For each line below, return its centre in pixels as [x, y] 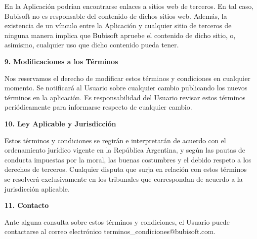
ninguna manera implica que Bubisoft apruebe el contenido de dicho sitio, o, [120, 35]
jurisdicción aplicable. [37, 188]
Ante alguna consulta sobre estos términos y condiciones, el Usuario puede [117, 221]
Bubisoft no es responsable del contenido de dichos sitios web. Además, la [116, 16]
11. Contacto [27, 205]
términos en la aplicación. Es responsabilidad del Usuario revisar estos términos [125, 97]
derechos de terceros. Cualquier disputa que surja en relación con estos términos [126, 169]
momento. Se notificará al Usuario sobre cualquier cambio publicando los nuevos [126, 88]
